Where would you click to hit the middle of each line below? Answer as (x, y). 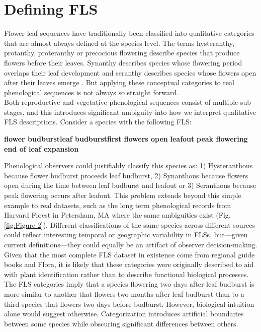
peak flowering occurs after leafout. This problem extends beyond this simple (123, 195)
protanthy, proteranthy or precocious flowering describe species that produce (122, 53)
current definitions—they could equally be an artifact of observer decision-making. (131, 244)
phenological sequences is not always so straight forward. (92, 92)
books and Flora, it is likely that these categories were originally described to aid (129, 264)
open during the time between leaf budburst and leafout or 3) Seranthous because (130, 185)
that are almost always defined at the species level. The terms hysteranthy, (119, 43)
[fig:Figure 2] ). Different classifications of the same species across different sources (130, 224)
